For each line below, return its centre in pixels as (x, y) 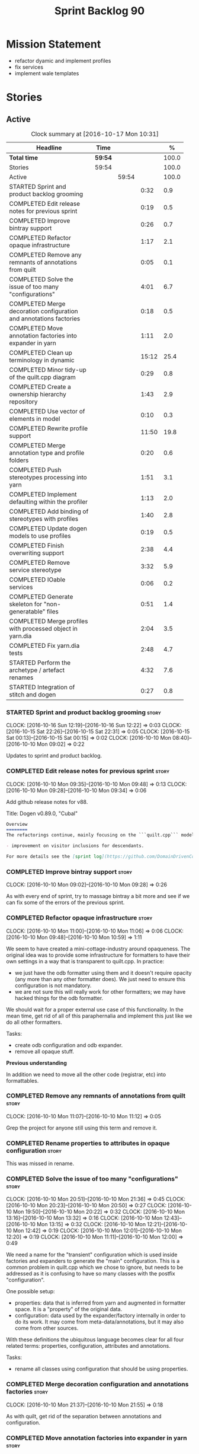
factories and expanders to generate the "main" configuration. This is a (93, 1261)
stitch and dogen (33, 694)
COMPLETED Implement (43, 494)
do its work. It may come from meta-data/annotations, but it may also (99, 1322)
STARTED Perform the (40, 663)
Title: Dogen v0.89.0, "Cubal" (42, 813)
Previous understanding (36, 1062)
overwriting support (36, 553)
